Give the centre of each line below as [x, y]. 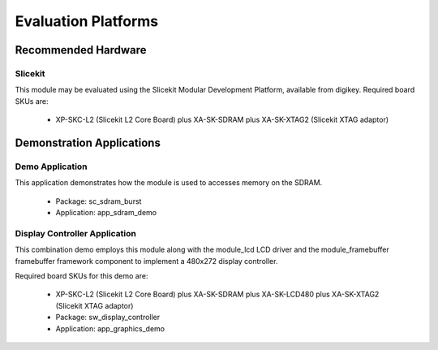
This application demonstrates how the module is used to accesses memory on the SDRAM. [169, 183]
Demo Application [52, 166]
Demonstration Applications [88, 143]
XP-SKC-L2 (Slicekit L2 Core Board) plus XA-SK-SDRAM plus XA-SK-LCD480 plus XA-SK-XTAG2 [217, 294]
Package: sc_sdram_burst [99, 201]
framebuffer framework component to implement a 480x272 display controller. [146, 261]
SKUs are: [32, 101]
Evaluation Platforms [87, 21]
